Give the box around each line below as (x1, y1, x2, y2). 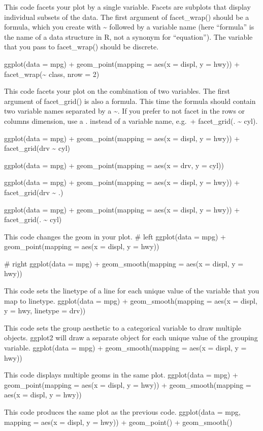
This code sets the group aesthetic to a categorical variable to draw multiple (4, 322, 242, 333)
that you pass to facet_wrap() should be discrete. (4, 41, 159, 52)
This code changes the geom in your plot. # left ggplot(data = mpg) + (4, 231, 226, 241)
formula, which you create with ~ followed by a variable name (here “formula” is (4, 21, 254, 32)
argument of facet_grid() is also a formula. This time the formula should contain (4, 95, 256, 106)
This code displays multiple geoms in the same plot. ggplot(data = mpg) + (4, 369, 238, 380)
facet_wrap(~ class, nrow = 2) (4, 68, 100, 79)
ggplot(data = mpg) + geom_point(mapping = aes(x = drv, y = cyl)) (4, 159, 224, 170)
